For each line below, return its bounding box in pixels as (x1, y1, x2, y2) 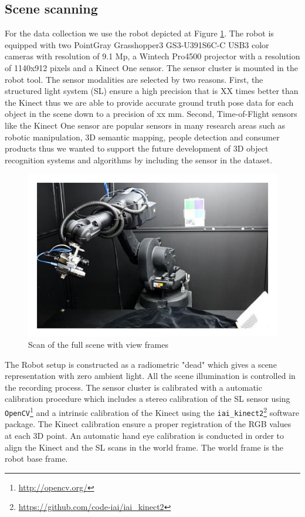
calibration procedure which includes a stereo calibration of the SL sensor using (5, 392, 290, 405)
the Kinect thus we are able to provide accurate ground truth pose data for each (5, 96, 294, 108)
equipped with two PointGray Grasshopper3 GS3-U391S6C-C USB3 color (5, 38, 269, 51)
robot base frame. (5, 452, 68, 465)
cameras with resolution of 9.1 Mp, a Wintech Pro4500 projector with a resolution (5, 50, 300, 62)
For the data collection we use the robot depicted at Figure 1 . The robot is (5, 27, 274, 39)
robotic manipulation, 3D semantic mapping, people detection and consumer (5, 130, 280, 143)
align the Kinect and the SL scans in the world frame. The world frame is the (5, 441, 284, 453)
